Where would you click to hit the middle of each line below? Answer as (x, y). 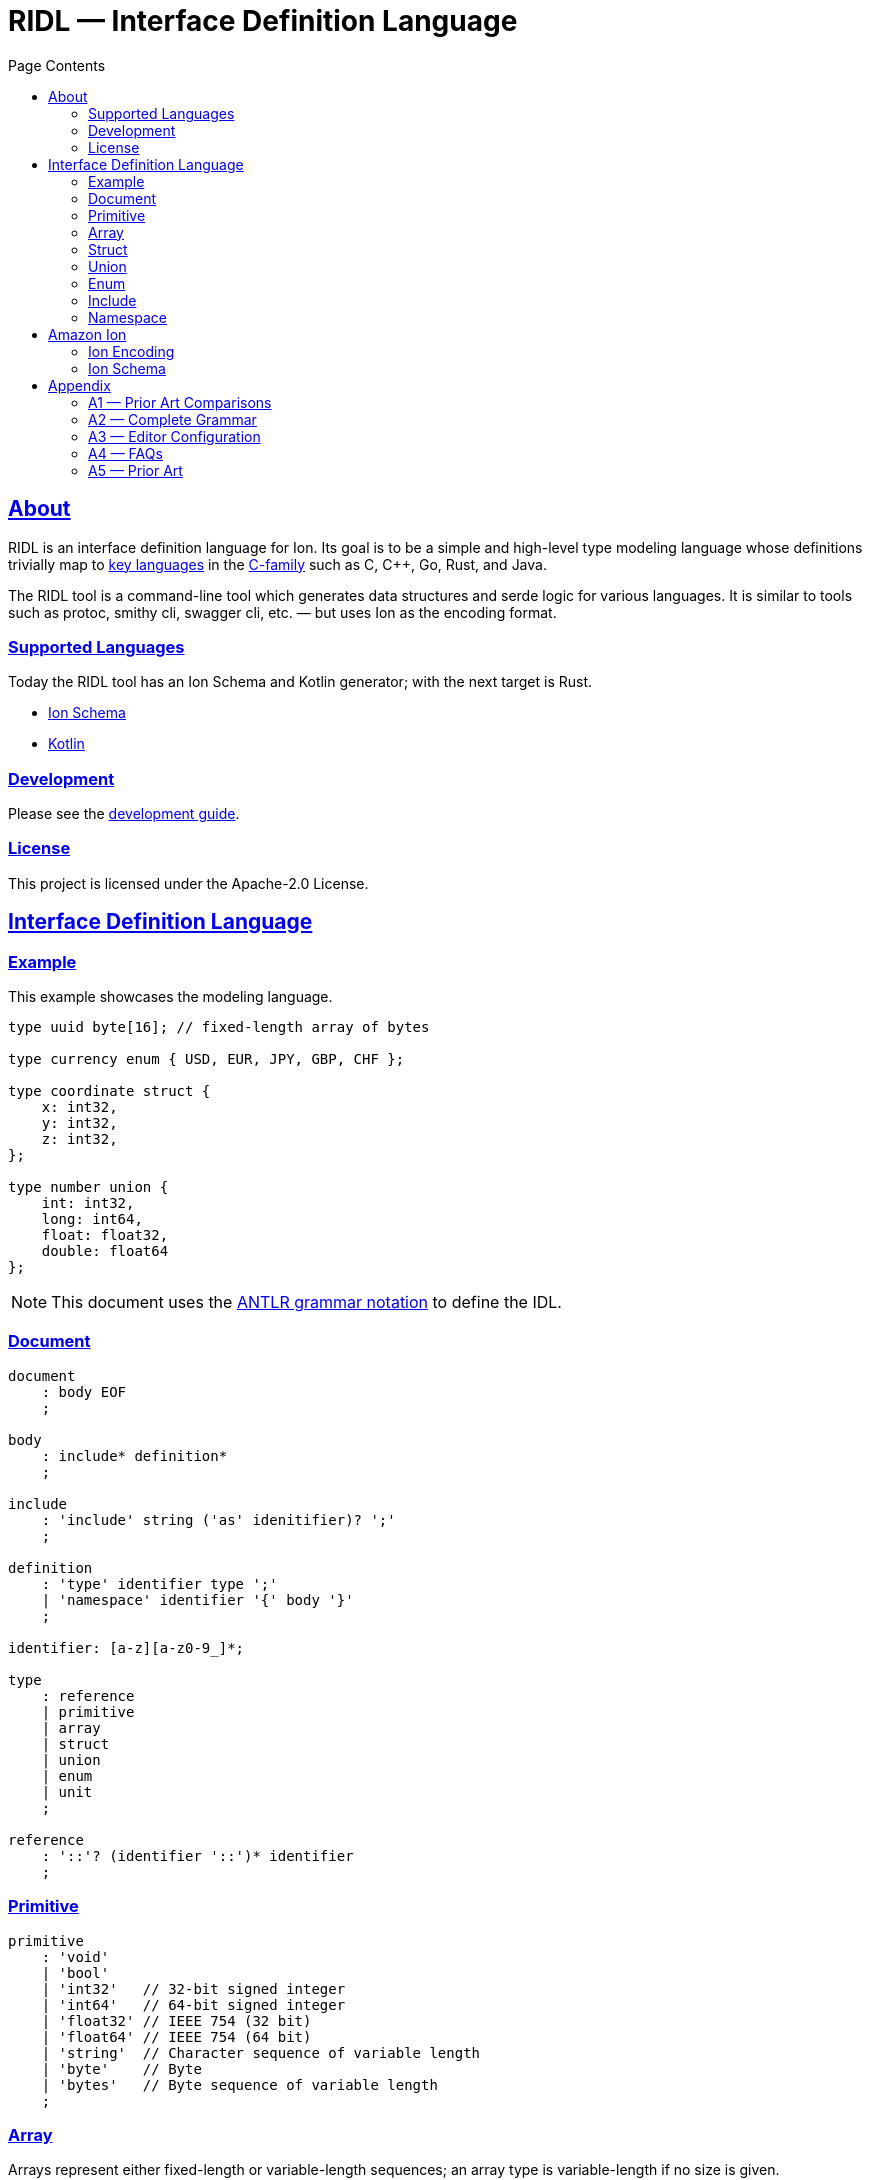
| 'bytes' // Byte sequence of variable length (239, 2084)
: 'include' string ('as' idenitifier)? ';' (218, 1519)
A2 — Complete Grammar (172, 419)
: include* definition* (134, 1455)
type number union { (88, 1187)
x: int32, (79, 1107)
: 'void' (75, 1956)
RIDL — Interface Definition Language (263, 21)
